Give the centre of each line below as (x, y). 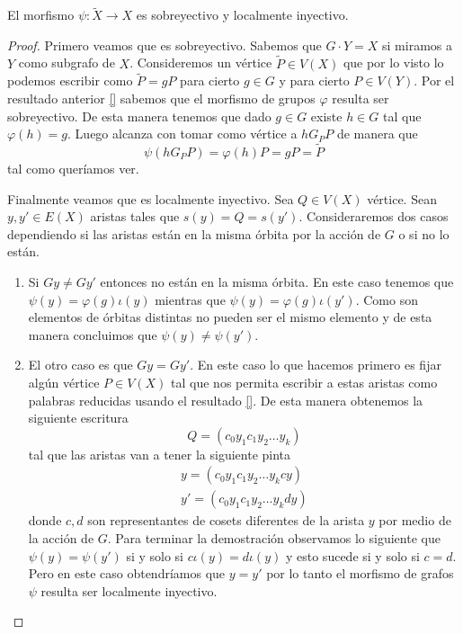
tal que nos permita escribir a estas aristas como (304, 382)
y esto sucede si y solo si (352, 555)
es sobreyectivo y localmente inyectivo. (242, 15)
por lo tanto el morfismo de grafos (360, 573)
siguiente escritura (78, 418)
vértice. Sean (402, 198)
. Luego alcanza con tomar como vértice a (183, 134)
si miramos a (417, 45)
